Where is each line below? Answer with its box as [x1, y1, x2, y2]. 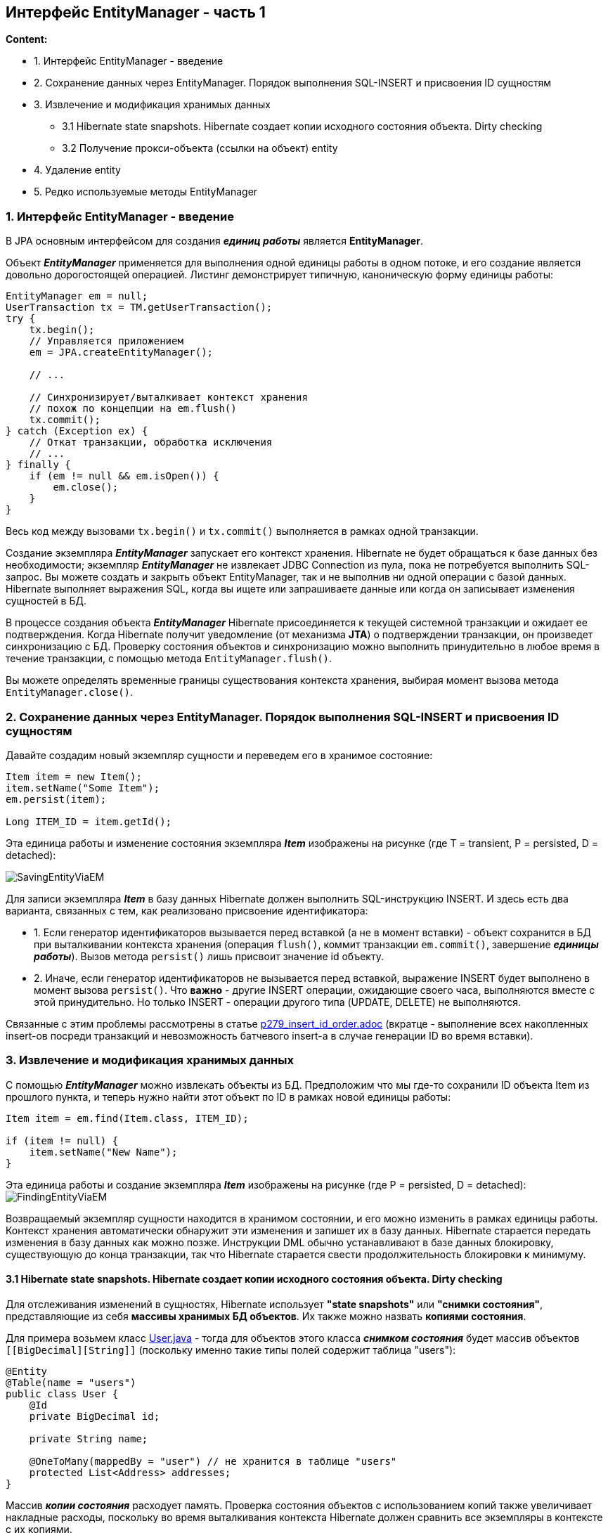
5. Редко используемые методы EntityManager [34, 186, 258, 198]
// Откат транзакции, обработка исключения [29, 436, 273, 448]
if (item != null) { [6, 1134, 119, 1146]
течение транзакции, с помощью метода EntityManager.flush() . [6, 652, 332, 665]
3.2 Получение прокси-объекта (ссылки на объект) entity [62, 142, 338, 155]
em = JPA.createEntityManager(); [29, 347, 214, 358]
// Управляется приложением [29, 335, 183, 347]
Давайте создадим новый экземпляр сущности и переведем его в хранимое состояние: [6, 749, 433, 761]
